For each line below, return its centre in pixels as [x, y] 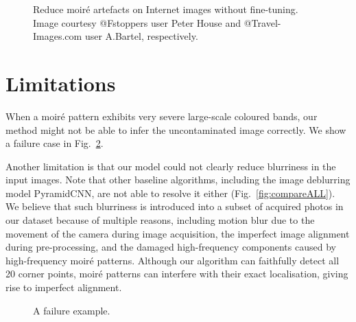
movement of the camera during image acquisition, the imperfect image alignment [178, 233]
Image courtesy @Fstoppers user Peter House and [137, 22]
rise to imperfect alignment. [64, 287]
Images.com [58, 36]
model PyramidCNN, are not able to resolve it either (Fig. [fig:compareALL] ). [170, 193]
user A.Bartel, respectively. [141, 36]
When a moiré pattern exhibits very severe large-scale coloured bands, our [162, 116]
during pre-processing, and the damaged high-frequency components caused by [171, 247]
